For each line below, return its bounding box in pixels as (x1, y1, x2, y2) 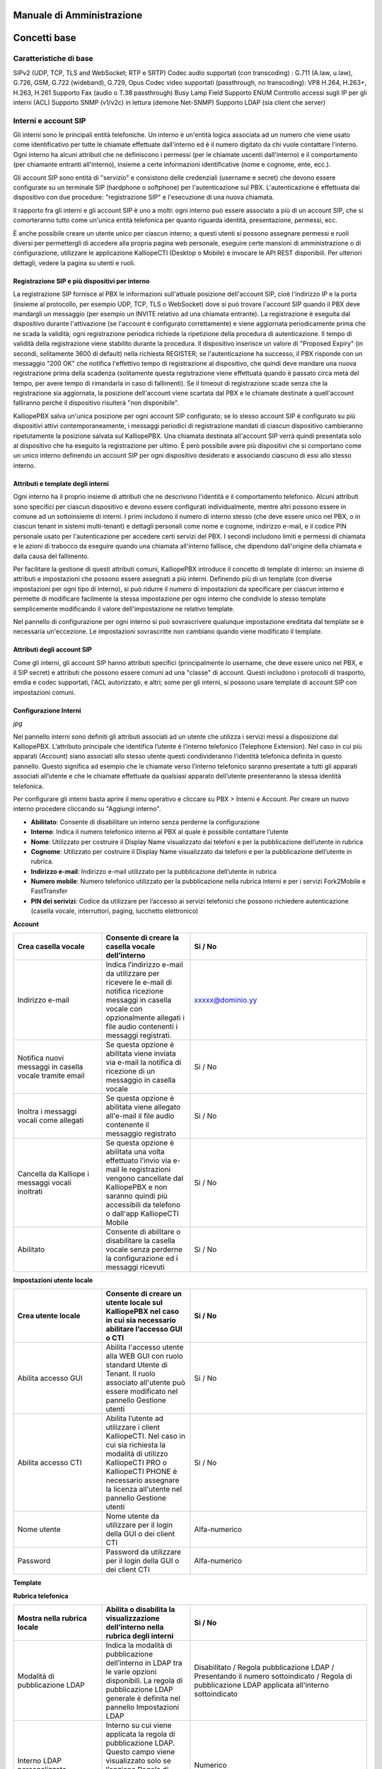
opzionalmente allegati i (105, 1013, 185, 1022)
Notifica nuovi (17, 1053, 64, 1063)
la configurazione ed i (105, 1253, 178, 1263)
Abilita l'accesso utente (105, 1342, 184, 1352)
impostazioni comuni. (13, 688, 76, 696)
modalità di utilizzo (105, 1449, 168, 1459)
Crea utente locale (17, 1311, 81, 1321)
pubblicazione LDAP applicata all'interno (194, 1681, 329, 1690)
